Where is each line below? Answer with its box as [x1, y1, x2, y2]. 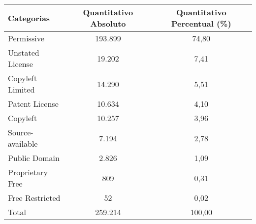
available [8, 138, 38, 149]
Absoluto [90, 18, 126, 29]
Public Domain [8, 152, 60, 163]
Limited [8, 84, 35, 95]
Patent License [8, 98, 59, 109]
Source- [8, 127, 33, 138]
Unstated [8, 47, 39, 58]
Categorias [8, 12, 50, 24]
